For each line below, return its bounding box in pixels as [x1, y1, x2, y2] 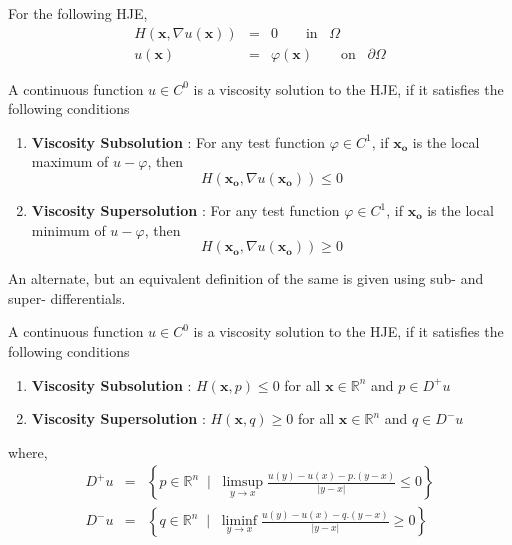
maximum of [31, 151, 109, 172]
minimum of [31, 219, 106, 240]
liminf [221, 514, 258, 529]
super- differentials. [8, 287, 126, 308]
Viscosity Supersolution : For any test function [31, 200, 340, 221]
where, [8, 441, 48, 462]
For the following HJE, [8, 3, 148, 23]
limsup [222, 475, 264, 490]
